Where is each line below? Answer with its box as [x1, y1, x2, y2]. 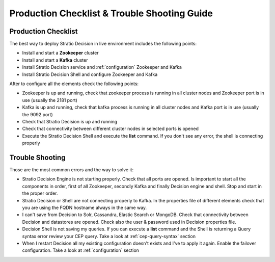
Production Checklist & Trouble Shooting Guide [9, 8, 213, 19]
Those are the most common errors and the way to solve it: [9, 167, 134, 173]
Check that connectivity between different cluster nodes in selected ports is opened [22, 125, 199, 132]
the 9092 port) [22, 111, 53, 117]
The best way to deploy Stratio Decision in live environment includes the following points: [9, 41, 197, 47]
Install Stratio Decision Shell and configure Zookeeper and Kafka [22, 71, 158, 77]
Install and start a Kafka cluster [22, 57, 88, 63]
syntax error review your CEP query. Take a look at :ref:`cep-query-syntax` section [22, 233, 196, 239]
